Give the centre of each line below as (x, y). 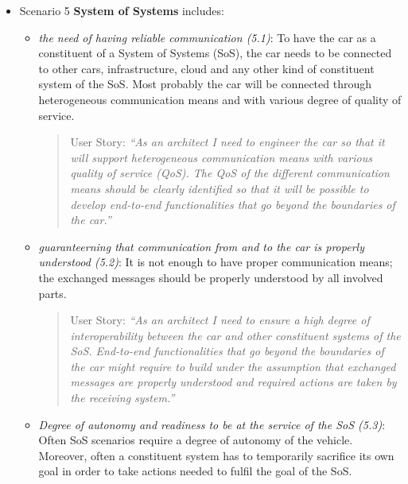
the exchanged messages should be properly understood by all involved (211, 277)
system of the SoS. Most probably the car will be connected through (205, 84)
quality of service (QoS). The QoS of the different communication (230, 173)
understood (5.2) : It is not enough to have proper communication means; (216, 262)
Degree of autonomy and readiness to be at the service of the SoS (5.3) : (212, 424)
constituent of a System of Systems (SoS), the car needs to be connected (215, 53)
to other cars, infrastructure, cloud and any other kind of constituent (206, 68)
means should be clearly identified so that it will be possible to (220, 188)
